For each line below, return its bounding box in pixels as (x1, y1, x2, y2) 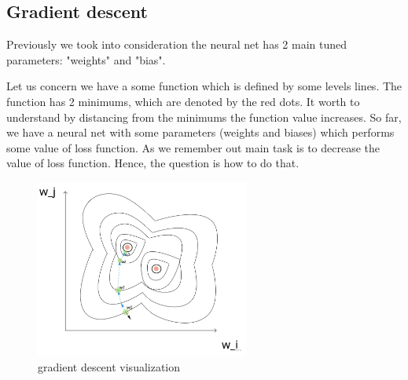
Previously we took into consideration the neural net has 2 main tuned (6, 36, 347, 53)
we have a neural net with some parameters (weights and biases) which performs (6, 124, 395, 141)
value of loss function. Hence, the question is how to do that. (6, 155, 300, 171)
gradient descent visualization (38, 358, 181, 375)
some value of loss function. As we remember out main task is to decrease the (6, 139, 380, 155)
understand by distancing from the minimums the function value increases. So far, (6, 108, 402, 125)
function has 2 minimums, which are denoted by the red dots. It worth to (6, 93, 360, 109)
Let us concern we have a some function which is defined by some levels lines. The (6, 78, 402, 94)
